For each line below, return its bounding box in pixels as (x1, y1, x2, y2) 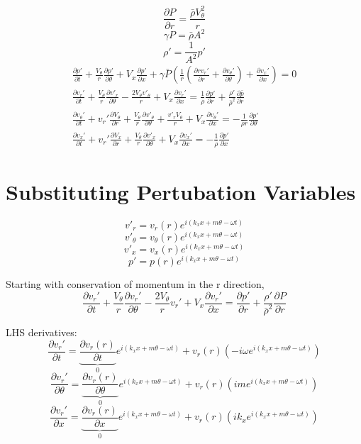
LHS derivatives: (6, 325, 77, 340)
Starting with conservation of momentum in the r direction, (6, 276, 265, 291)
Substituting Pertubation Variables (6, 177, 356, 206)
